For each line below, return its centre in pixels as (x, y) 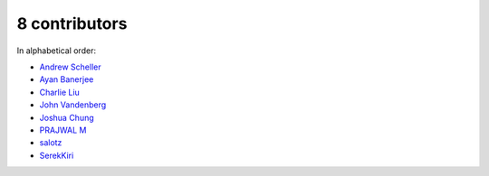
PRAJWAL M (63, 130)
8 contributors (72, 23)
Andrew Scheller (70, 67)
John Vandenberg (73, 105)
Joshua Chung (67, 117)
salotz (51, 143)
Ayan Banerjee (67, 79)
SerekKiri (57, 155)
